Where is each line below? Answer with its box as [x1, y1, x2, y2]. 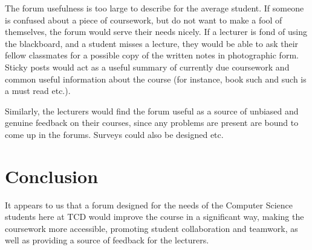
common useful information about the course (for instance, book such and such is [5, 72, 307, 85]
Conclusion [5, 163, 99, 188]
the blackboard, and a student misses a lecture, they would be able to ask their [5, 37, 299, 49]
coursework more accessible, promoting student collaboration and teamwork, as [5, 222, 298, 234]
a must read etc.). [5, 84, 71, 97]
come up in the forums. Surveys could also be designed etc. [5, 128, 224, 140]
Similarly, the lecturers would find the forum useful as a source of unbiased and [5, 104, 299, 117]
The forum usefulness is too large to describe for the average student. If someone [5, 2, 304, 14]
